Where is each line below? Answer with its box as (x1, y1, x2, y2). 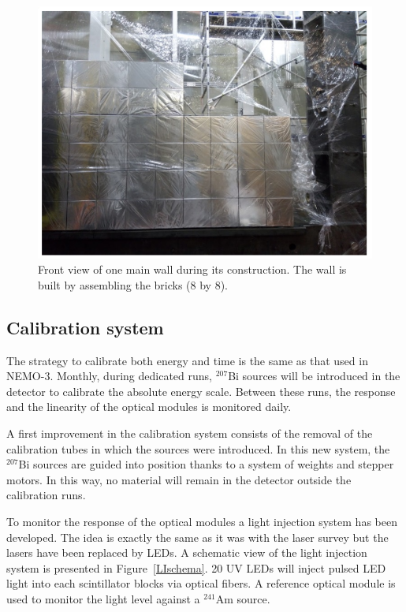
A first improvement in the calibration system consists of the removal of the (6, 425, 373, 441)
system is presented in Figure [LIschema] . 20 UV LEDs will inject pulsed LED (6, 559, 386, 576)
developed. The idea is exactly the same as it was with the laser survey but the (6, 528, 389, 545)
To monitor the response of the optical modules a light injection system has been (6, 513, 397, 529)
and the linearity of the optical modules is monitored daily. (6, 398, 292, 415)
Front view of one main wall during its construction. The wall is (38, 261, 347, 278)
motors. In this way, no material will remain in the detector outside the (6, 471, 352, 487)
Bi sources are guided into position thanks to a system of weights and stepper (18, 456, 394, 472)
